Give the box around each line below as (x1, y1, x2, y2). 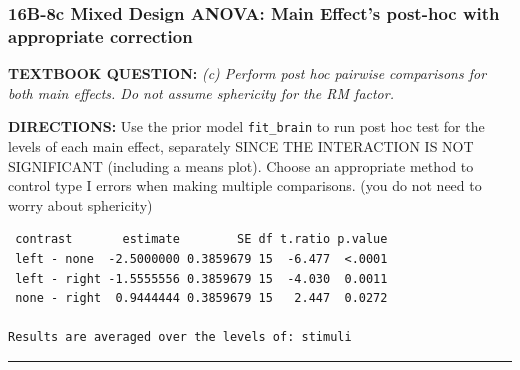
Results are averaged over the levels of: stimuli (8, 330, 352, 345)
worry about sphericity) (8, 194, 153, 215)
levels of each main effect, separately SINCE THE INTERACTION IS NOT (8, 135, 474, 156)
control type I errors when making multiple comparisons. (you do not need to (8, 175, 482, 196)
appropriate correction (8, 23, 193, 48)
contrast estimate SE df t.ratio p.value (15, 232, 388, 247)
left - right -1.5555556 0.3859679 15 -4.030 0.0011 (15, 271, 388, 286)
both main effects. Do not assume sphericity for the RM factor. (8, 82, 394, 103)
